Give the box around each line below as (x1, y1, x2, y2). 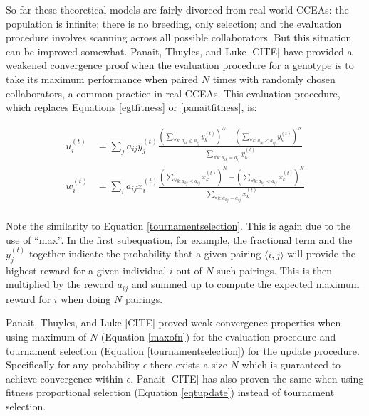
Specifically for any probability (6, 357, 140, 372)
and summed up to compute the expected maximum (131, 277, 360, 292)
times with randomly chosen (212, 71, 336, 86)
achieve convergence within (6, 370, 123, 385)
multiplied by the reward (6, 277, 114, 292)
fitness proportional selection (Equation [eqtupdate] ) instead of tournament (6, 385, 335, 400)
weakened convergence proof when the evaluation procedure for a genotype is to (6, 58, 354, 73)
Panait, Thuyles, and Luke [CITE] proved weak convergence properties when (6, 315, 341, 330)
